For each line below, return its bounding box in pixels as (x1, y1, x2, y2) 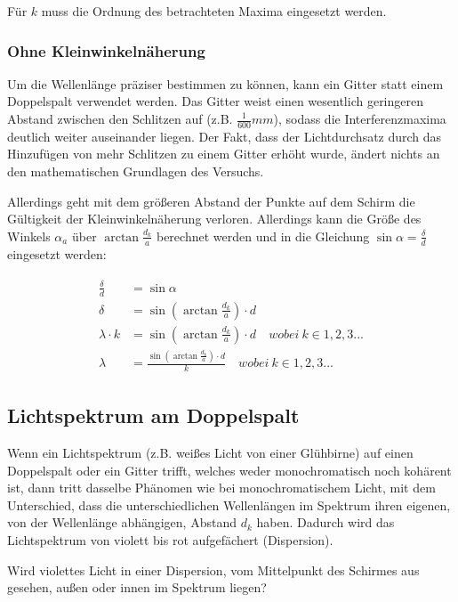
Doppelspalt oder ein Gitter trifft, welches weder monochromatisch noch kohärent (7, 460, 452, 479)
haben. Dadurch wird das (256, 513, 395, 532)
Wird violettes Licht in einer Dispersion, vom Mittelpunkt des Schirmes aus (7, 560, 420, 579)
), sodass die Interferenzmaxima (273, 110, 446, 127)
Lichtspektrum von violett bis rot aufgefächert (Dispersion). (7, 531, 333, 549)
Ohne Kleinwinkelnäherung (7, 39, 205, 61)
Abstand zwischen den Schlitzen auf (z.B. (7, 110, 233, 127)
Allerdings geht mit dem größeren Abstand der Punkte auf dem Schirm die (7, 191, 415, 210)
